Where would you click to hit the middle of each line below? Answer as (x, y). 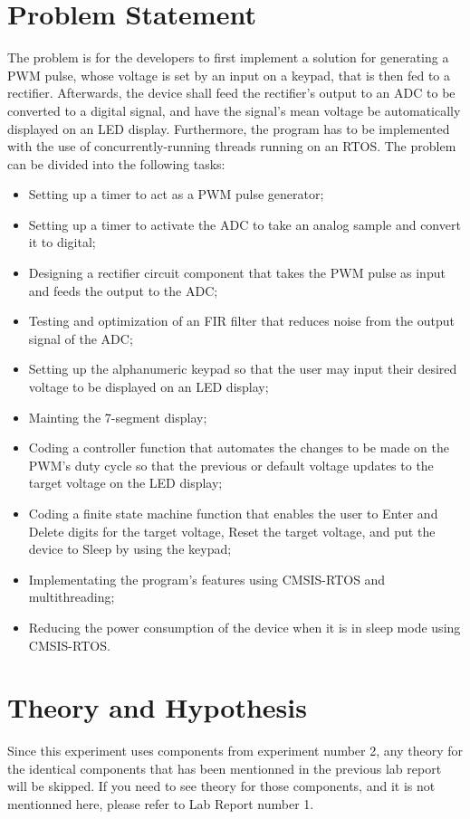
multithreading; (72, 597)
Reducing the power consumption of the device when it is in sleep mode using (245, 627)
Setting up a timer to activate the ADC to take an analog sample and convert (245, 224)
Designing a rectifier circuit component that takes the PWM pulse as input (237, 273)
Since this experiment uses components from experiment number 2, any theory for (235, 751)
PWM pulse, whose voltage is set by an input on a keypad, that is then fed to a (229, 75)
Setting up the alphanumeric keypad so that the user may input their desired (243, 369)
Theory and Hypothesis (157, 707)
